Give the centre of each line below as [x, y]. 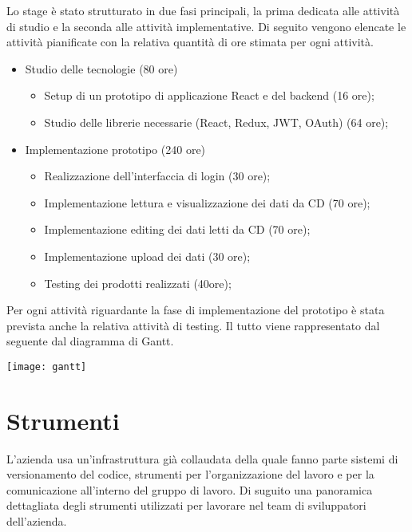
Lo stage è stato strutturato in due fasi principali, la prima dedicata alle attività [203, 10]
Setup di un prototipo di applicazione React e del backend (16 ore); [209, 95]
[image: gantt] [47, 366]
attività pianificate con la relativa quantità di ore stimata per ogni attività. [190, 42]
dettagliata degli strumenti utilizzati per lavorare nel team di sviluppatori [186, 505]
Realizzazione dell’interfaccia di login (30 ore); [157, 176]
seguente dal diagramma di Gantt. [90, 341]
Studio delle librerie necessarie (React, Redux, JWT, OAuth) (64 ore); [216, 122]
